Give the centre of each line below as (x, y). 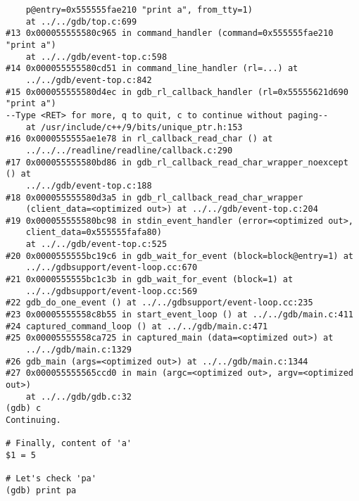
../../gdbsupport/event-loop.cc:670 (112, 268)
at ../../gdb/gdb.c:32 (78, 397)
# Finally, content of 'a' (69, 444)
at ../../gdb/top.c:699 (81, 21)
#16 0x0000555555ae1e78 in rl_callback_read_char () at (139, 139)
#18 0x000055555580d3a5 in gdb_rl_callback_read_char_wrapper (155, 197)
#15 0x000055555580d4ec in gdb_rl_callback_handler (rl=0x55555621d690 (177, 92)
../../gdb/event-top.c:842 (89, 80)
